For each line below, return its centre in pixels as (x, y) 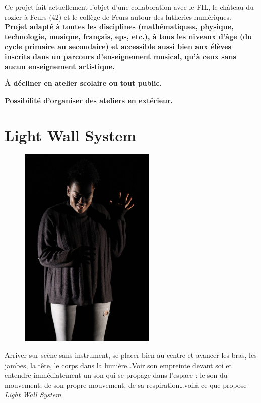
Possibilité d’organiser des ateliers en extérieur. (89, 100)
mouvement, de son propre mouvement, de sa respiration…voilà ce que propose (126, 385)
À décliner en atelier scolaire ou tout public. (83, 83)
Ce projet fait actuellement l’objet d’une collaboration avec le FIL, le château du (129, 7)
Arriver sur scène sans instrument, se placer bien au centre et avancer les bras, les (131, 355)
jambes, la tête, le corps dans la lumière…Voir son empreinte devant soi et (118, 365)
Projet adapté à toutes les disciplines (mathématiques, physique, (119, 27)
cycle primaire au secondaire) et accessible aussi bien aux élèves (118, 46)
